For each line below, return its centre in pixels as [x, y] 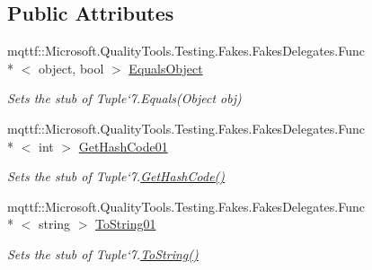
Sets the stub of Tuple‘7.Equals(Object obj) [124, 98]
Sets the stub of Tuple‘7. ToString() [103, 253]
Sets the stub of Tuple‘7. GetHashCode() [116, 176]
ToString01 [126, 224]
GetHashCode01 [123, 146]
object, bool [71, 68]
